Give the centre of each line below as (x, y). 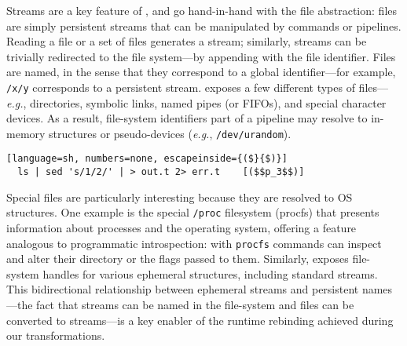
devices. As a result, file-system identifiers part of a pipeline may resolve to (187, 118)
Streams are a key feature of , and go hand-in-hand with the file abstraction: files (202, 10)
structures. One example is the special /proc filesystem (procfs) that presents (193, 212)
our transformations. (56, 335)
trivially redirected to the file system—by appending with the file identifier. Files (201, 56)
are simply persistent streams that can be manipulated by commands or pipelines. (204, 25)
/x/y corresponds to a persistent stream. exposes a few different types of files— (198, 87)
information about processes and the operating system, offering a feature (181, 228)
